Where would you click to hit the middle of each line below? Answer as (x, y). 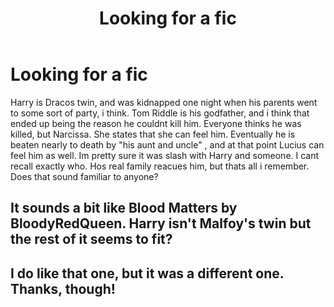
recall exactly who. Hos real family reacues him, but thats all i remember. (160, 166)
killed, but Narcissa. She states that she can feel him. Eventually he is (153, 134)
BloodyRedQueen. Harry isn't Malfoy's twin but (161, 223)
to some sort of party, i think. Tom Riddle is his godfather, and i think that (160, 113)
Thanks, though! (63, 288)
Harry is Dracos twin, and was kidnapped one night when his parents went (164, 102)
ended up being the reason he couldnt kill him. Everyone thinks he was (156, 123)
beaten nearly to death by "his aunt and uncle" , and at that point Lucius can (167, 144)
